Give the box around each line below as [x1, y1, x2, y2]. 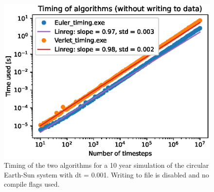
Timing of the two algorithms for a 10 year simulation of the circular [4, 160, 209, 170]
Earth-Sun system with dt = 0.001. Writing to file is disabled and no [4, 169, 209, 179]
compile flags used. [4, 179, 60, 189]
